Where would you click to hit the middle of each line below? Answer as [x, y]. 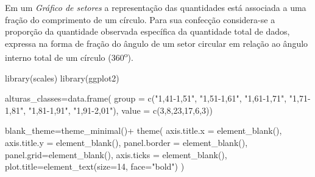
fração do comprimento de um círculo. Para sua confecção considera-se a [140, 19]
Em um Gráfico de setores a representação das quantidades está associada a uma [156, 7]
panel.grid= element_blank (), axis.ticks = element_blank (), [116, 154]
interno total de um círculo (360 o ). [69, 57]
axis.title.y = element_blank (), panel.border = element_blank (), [126, 142]
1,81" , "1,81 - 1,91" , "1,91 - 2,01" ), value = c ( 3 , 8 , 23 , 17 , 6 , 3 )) [109, 110]
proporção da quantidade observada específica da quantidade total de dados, [147, 31]
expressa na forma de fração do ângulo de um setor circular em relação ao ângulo [157, 43]
